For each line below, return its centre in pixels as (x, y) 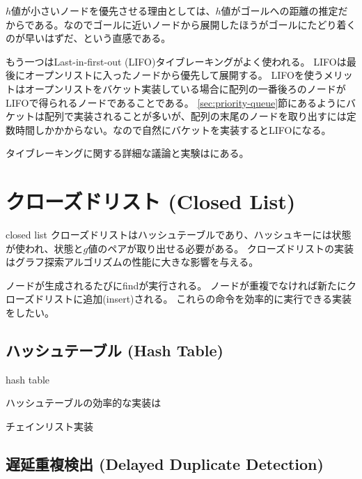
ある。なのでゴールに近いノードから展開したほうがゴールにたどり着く (195, 24)
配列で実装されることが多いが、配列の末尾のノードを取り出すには (195, 116)
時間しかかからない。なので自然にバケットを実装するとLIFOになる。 (173, 129)
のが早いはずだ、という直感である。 (88, 38)
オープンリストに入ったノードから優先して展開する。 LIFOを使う (174, 75)
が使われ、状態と (45, 248)
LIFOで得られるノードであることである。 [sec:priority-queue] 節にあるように (176, 102)
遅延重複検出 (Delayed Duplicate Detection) (165, 464)
